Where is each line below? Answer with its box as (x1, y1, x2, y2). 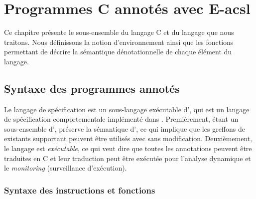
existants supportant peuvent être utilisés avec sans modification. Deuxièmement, (4, 133, 253, 144)
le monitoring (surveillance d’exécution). (4, 163, 127, 173)
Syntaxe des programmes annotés (4, 80, 180, 96)
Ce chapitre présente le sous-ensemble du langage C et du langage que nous (4, 27, 234, 37)
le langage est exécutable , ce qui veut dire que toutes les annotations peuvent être (4, 143, 252, 154)
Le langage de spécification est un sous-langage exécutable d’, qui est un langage (4, 104, 250, 114)
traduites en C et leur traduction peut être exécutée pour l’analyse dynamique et (4, 153, 251, 163)
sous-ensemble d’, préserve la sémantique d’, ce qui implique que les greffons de (4, 123, 245, 134)
